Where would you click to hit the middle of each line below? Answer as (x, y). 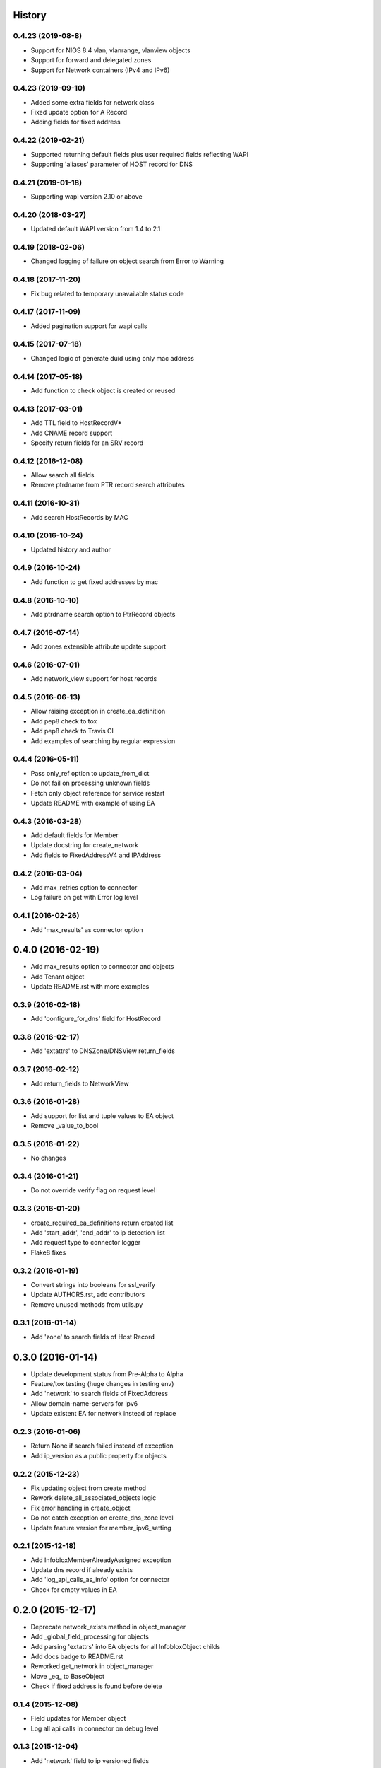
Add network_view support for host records (94, 679)
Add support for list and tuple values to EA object (102, 1116)
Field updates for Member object (78, 1718)
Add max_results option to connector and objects (102, 967)
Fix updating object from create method (89, 1488)
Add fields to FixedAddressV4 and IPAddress (96, 855)
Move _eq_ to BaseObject (68, 1676)
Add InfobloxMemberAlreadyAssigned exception (101, 1560)
